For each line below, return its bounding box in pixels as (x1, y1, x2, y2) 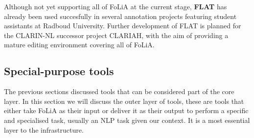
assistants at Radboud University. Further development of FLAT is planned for (4, 20, 241, 31)
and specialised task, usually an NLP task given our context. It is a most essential (4, 115, 250, 125)
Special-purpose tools (4, 63, 114, 79)
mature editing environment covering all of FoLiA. (4, 39, 155, 50)
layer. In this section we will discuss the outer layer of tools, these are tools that (4, 96, 244, 106)
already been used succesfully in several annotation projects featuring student (4, 11, 237, 21)
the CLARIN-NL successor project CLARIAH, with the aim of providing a (4, 30, 229, 40)
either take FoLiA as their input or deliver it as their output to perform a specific (4, 105, 249, 116)
